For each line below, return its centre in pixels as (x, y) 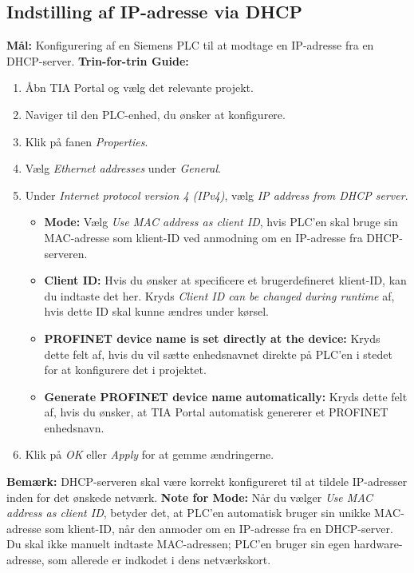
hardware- (378, 544)
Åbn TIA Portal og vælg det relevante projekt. (139, 88)
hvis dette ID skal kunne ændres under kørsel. (156, 311)
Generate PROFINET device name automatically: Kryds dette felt (226, 396)
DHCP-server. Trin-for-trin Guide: (98, 60)
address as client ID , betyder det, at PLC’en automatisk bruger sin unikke (189, 513)
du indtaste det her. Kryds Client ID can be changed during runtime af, (219, 295)
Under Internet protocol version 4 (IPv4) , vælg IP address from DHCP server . (217, 195)
